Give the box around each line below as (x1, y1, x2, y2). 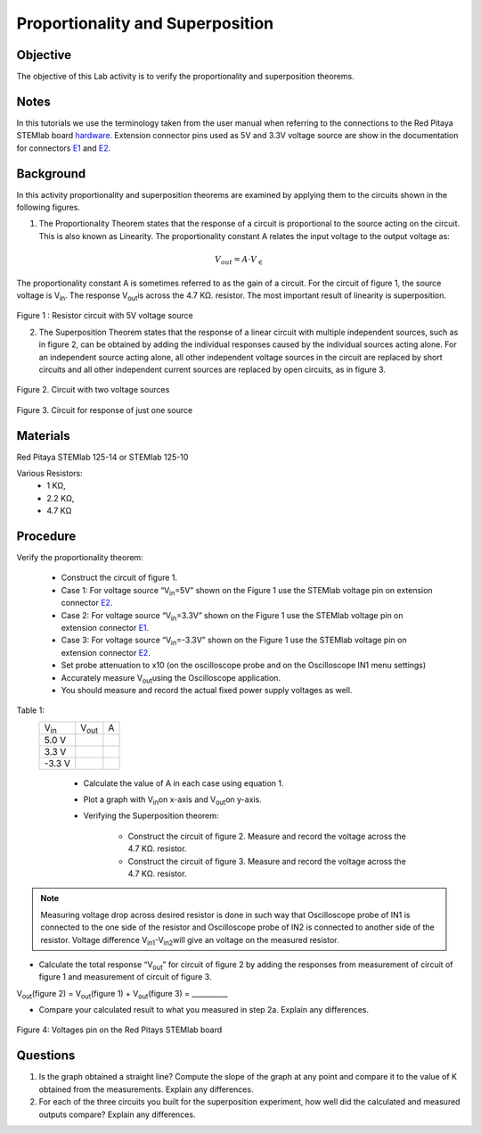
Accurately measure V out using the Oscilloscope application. (61, 672, 281, 685)
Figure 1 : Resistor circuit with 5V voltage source (16, 310, 193, 321)
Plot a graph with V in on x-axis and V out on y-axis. (83, 794, 262, 807)
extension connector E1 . (61, 623, 150, 633)
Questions (16, 1048, 76, 1064)
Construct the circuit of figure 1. (61, 572, 178, 584)
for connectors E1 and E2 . (16, 143, 111, 153)
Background (16, 166, 86, 181)
